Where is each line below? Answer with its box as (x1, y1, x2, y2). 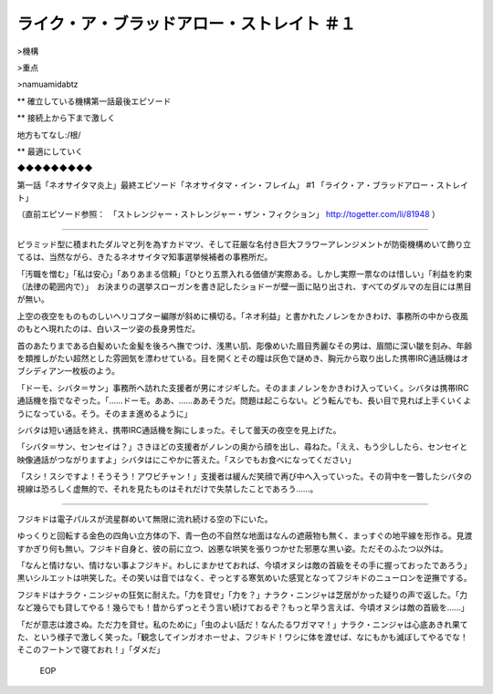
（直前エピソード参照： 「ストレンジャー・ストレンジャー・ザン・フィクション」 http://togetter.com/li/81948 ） (16, 209, 440, 220)
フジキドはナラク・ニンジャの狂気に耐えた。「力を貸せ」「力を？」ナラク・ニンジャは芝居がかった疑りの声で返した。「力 (16, 589, 468, 600)
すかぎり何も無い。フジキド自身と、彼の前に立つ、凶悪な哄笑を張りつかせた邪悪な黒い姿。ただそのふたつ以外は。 (16, 543, 449, 554)
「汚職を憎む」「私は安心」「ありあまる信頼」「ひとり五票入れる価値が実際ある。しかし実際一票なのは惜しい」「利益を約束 (16, 268, 473, 279)
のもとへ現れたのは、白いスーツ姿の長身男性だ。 (16, 324, 201, 335)
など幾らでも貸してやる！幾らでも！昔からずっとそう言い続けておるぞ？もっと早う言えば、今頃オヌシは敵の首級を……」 (16, 602, 469, 613)
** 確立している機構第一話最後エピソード (16, 96, 172, 107)
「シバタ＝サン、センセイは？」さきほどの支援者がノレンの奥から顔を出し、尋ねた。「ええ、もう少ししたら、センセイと (16, 441, 468, 452)
